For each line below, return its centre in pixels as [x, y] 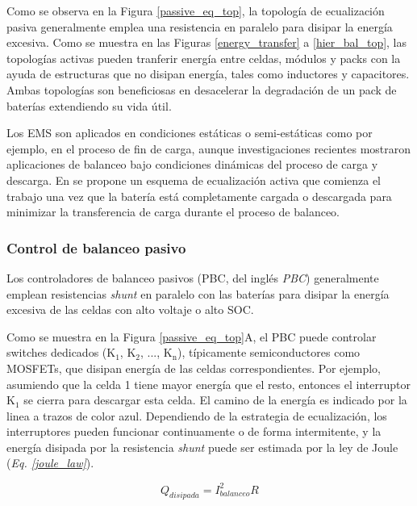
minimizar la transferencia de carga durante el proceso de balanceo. [173, 212]
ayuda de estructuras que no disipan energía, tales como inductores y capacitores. [208, 74]
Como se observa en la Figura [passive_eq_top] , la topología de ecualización [196, 10]
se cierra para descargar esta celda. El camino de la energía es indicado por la [215, 400]
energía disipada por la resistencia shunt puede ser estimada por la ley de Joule [202, 447]
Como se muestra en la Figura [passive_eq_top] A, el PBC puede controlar [192, 336]
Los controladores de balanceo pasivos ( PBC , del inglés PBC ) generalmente [193, 277]
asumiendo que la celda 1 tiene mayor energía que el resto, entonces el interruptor [208, 384]
